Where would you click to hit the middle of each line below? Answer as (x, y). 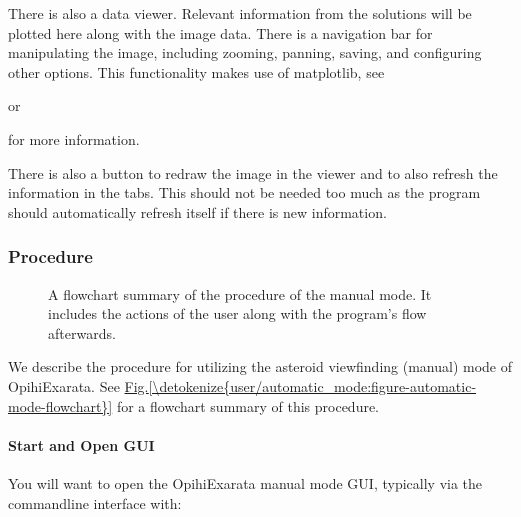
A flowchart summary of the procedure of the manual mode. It (240, 293)
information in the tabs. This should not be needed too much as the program (244, 192)
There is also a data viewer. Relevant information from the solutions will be (240, 13)
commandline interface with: (95, 502)
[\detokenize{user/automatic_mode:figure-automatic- (312, 385)
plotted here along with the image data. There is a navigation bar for (220, 32)
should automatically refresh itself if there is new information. (197, 211)
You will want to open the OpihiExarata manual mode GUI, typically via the (245, 482)
